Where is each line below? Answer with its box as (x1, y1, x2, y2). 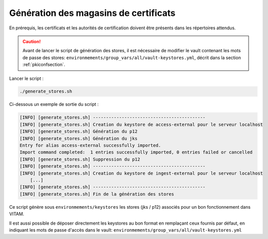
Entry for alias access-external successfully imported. (19, 143, 161, 149)
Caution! (22, 38, 41, 44)
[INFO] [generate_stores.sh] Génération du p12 (19, 129, 137, 134)
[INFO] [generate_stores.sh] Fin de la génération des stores (19, 191, 174, 197)
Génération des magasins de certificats (9, 7, 176, 18)
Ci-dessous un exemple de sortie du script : (9, 101, 99, 107)
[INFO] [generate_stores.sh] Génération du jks (19, 136, 137, 141)
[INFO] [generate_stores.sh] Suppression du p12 (19, 157, 140, 162)
